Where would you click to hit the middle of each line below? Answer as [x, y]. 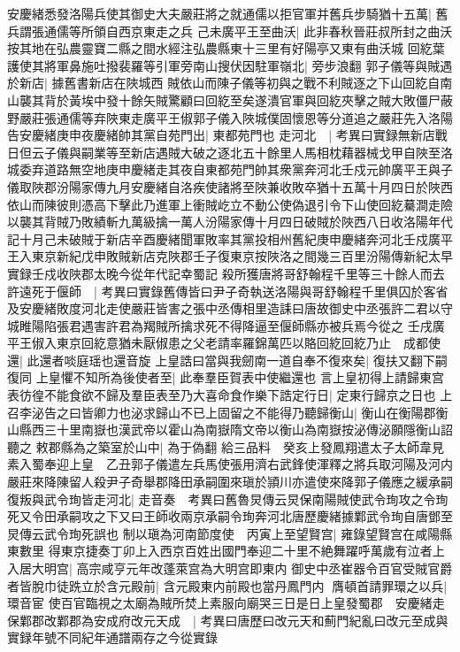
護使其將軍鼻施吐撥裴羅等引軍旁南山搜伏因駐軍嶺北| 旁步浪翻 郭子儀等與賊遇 [230, 65]
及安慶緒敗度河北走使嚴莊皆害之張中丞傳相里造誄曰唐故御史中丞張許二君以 [224, 308]
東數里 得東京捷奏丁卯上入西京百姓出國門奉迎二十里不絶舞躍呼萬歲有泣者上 [226, 551]
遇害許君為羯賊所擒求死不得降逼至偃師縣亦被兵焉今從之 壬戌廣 [263, 325]
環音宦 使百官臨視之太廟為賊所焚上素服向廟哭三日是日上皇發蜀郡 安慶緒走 [226, 603]
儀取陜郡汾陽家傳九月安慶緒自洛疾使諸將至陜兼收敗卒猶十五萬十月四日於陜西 [230, 186]
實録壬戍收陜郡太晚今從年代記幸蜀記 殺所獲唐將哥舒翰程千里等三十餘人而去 [226, 273]
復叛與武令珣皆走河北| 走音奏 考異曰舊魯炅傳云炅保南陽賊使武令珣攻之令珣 [228, 499]
